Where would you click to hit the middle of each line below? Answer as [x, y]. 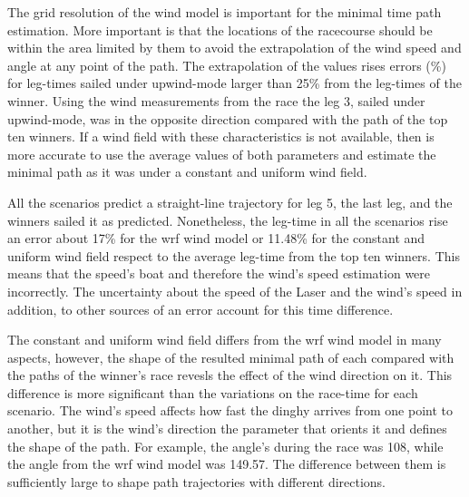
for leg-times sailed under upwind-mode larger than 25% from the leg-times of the [234, 83]
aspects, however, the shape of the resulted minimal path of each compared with [231, 357]
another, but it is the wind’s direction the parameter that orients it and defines [227, 429]
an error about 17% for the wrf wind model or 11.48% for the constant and [216, 238]
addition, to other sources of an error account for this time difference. [200, 309]
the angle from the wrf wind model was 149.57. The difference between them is [227, 464]
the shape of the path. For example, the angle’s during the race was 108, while [225, 446]
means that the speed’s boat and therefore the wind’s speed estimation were [219, 273]
